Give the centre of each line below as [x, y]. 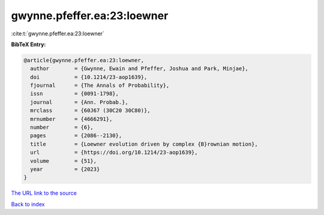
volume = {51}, [64, 161]
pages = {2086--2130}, [76, 136]
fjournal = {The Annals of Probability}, [100, 86]
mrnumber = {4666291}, [71, 119]
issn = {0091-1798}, [75, 94]
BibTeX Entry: [28, 44]
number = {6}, [62, 128]
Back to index [28, 204]
